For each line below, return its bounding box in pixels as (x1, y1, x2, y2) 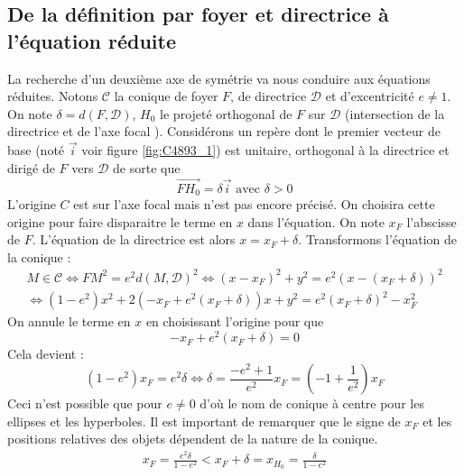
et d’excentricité (325, 87, 414, 105)
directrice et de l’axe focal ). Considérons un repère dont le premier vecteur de (7, 122, 441, 141)
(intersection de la (345, 104, 445, 123)
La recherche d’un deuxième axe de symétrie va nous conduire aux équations (7, 69, 431, 87)
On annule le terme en (7, 312, 131, 331)
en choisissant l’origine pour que (145, 312, 324, 331)
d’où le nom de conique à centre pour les (200, 394, 424, 413)
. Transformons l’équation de (298, 230, 457, 249)
